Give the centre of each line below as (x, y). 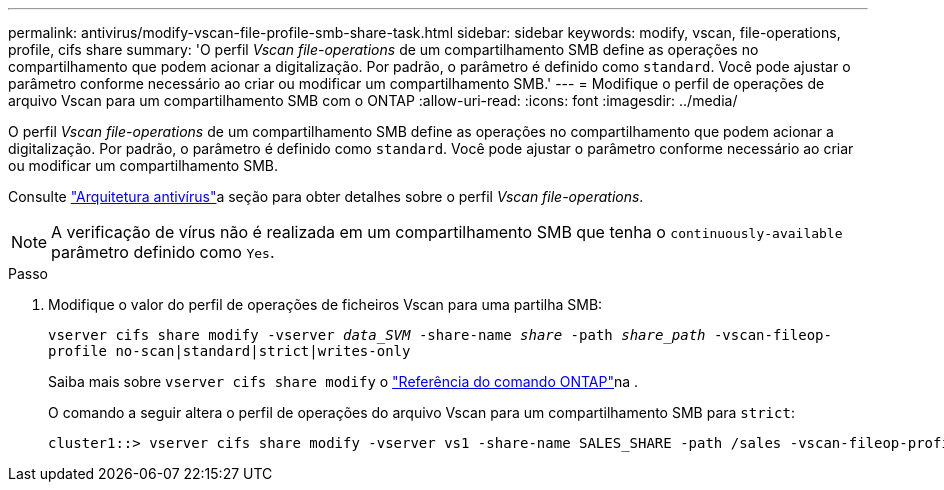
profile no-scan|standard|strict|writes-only (229, 351)
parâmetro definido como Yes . (163, 252)
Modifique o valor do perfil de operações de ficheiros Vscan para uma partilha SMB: (325, 304)
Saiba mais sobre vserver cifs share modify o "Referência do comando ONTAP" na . (343, 381)
